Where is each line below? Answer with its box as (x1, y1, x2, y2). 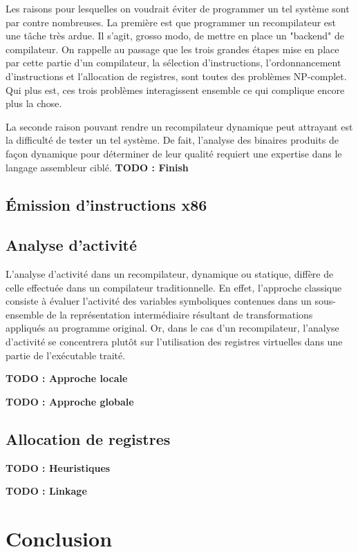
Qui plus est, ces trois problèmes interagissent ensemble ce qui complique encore (6, 82, 345, 97)
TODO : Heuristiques (6, 460, 111, 475)
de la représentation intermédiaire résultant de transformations (46, 307, 313, 321)
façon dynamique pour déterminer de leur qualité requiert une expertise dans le (6, 146, 342, 160)
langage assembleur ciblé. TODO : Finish (6, 160, 189, 174)
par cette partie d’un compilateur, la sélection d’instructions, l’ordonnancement (6, 55, 341, 70)
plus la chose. (6, 96, 62, 111)
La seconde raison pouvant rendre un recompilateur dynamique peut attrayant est (6, 119, 353, 133)
